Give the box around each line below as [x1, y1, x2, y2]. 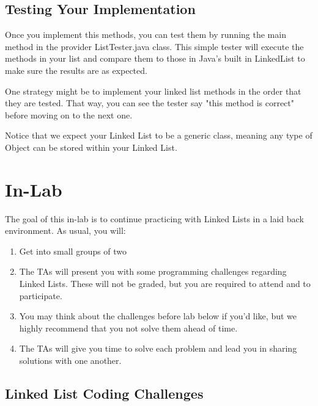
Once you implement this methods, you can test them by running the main [5, 28, 286, 41]
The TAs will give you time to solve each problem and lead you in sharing [19, 342, 297, 355]
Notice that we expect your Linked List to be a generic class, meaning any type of [5, 129, 312, 142]
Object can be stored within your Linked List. [5, 140, 177, 153]
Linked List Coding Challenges [5, 384, 204, 402]
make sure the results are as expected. [5, 63, 147, 76]
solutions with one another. [19, 354, 122, 367]
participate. [19, 289, 62, 302]
